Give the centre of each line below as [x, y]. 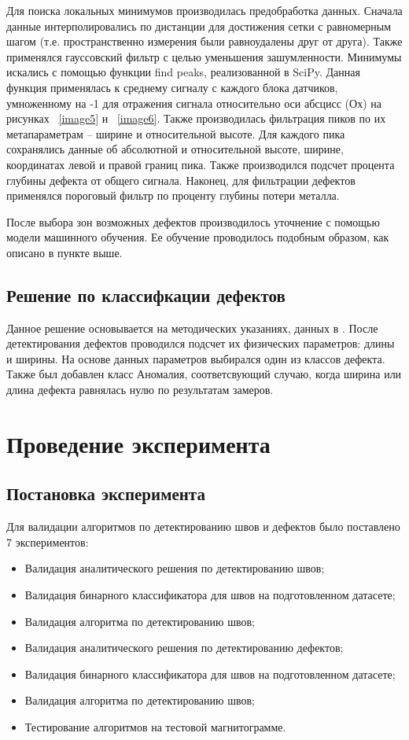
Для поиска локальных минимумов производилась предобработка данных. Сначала [204, 10]
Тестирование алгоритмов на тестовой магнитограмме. [155, 727]
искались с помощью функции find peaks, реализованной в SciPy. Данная [183, 72]
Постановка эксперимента [106, 493]
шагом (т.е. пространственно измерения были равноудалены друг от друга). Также [204, 41]
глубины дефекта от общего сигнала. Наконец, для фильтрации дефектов [181, 180]
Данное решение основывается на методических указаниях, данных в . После [192, 328]
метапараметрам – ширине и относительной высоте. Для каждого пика [176, 133]
